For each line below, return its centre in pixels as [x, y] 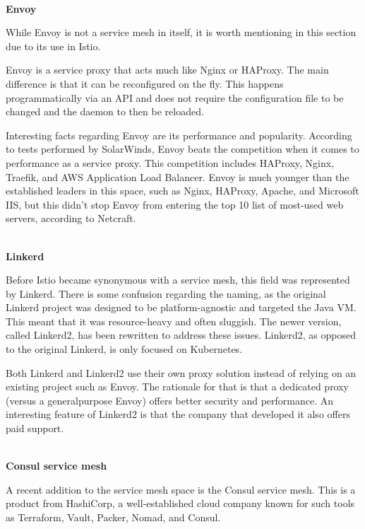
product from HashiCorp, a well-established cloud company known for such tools [180, 503]
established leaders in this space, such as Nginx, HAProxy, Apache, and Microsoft [182, 191]
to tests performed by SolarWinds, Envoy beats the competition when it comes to [182, 149]
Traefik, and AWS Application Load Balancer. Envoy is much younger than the [178, 176]
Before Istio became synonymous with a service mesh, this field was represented [178, 280]
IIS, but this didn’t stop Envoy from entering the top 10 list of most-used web [175, 204]
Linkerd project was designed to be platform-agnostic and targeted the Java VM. [181, 307]
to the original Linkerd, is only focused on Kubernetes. [124, 349]
